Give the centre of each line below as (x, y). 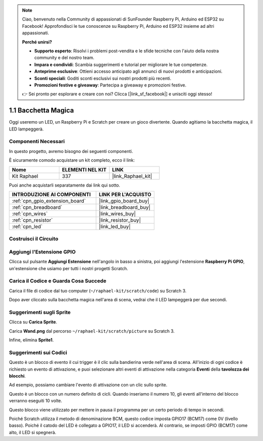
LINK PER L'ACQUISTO (125, 194)
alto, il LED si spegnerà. (33, 432)
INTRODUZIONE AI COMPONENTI (51, 194)
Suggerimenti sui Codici (38, 353)
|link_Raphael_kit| (132, 176)
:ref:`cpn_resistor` (32, 220)
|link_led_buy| (115, 226)
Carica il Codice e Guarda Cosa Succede (58, 281)
